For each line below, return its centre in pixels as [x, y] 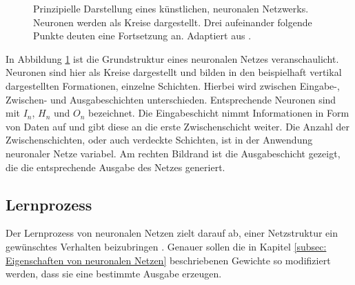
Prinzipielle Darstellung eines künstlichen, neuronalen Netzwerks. [171, 8]
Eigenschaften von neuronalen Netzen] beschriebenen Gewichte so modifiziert [168, 260]
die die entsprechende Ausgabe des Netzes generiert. [115, 167]
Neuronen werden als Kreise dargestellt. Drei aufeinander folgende [173, 22]
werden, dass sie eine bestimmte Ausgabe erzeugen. [114, 274]
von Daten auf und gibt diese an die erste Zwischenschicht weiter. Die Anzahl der [177, 126]
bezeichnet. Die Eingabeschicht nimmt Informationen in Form [219, 113]
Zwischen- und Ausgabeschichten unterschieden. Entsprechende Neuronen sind [171, 99]
